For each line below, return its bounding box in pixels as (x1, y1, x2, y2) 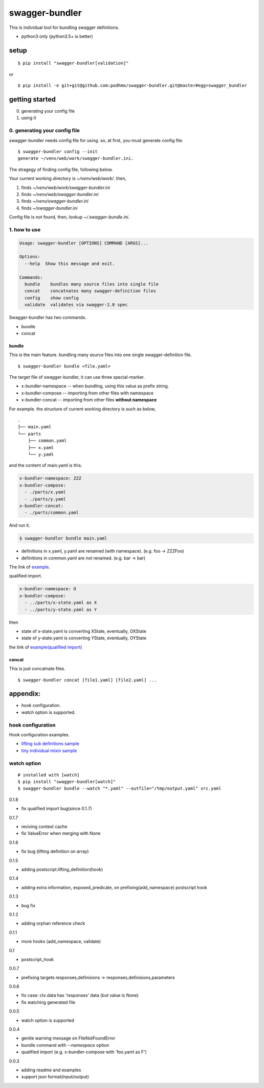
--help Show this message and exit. (24, 261, 115, 266)
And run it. (9, 522, 30, 529)
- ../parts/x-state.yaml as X (24, 600, 97, 605)
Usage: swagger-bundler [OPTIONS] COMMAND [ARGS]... (19, 240, 149, 246)
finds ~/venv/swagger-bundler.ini (21, 198, 89, 204)
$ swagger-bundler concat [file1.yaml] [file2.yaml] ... (18, 677, 157, 683)
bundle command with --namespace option (21, 1042, 110, 1048)
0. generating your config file (9, 127, 80, 134)
